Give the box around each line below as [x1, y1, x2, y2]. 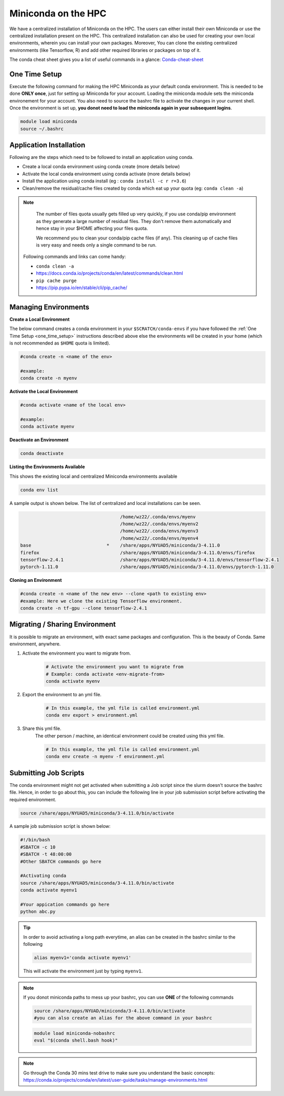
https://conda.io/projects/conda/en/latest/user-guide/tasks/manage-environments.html [23, 1077, 208, 1083]
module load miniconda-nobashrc [34, 1030, 115, 1036]
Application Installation [9, 140, 85, 149]
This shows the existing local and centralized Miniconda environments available [9, 473, 178, 479]
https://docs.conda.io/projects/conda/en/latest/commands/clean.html [36, 270, 184, 276]
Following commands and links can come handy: [23, 254, 126, 260]
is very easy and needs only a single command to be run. [36, 241, 157, 248]
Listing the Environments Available [9, 464, 85, 470]
